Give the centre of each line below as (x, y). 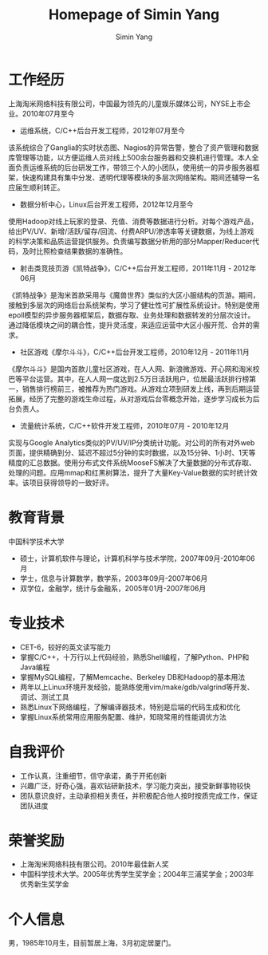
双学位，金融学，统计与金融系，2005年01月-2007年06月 (113, 588)
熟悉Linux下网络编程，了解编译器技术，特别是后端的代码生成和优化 (130, 707)
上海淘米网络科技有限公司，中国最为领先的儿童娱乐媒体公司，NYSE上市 (126, 103)
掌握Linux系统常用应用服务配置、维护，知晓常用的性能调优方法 (123, 716)
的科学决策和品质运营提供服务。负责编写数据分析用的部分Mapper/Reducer (130, 241)
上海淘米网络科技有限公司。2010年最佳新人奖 (94, 864)
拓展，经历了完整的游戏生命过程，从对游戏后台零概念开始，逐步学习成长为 (130, 399)
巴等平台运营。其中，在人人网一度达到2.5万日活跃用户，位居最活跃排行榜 (129, 379)
